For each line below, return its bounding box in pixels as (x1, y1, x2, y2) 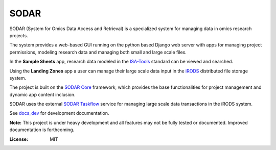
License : (9, 136, 28, 142)
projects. (9, 32, 28, 38)
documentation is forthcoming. (9, 127, 75, 133)
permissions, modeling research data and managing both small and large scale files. (9, 49, 187, 55)
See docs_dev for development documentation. (9, 110, 109, 116)
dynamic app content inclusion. (9, 91, 76, 97)
